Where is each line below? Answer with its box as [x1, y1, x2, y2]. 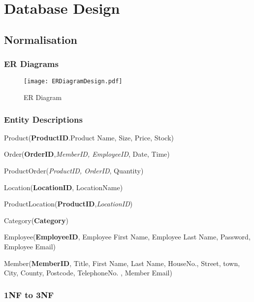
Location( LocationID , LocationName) [4, 182, 123, 192]
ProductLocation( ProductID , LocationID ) [4, 199, 133, 209]
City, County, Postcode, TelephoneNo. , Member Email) [4, 268, 172, 278]
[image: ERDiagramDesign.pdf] [24, 78, 123, 85]
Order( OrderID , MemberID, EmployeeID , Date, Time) [4, 149, 170, 159]
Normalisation [4, 32, 78, 47]
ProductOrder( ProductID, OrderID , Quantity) [4, 166, 144, 176]
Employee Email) [4, 241, 56, 251]
